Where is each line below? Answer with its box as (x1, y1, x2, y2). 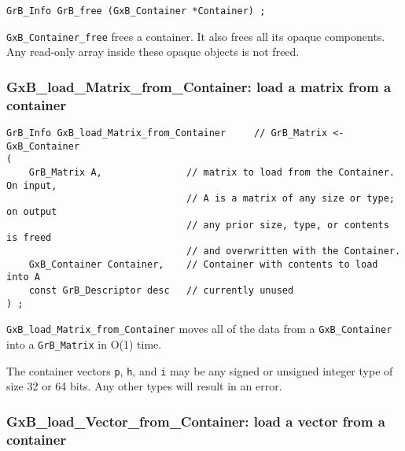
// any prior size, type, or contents (186, 219, 389, 231)
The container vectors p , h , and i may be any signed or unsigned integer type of (6, 362, 393, 379)
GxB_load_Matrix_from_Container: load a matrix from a (6, 76, 392, 96)
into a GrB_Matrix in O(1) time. (6, 335, 162, 352)
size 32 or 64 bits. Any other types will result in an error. (6, 378, 282, 394)
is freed (6, 232, 52, 244)
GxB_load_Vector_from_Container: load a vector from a (6, 411, 385, 431)
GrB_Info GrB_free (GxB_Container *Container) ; (6, 6, 266, 17)
